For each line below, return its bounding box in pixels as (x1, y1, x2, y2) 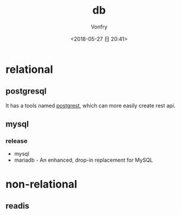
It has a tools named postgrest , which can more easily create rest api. (5, 102, 176, 109)
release (5, 137, 28, 145)
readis (5, 201, 30, 211)
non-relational (5, 177, 78, 191)
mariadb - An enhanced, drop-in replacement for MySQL (14, 156, 154, 163)
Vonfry (90, 23, 108, 30)
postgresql (5, 86, 47, 97)
